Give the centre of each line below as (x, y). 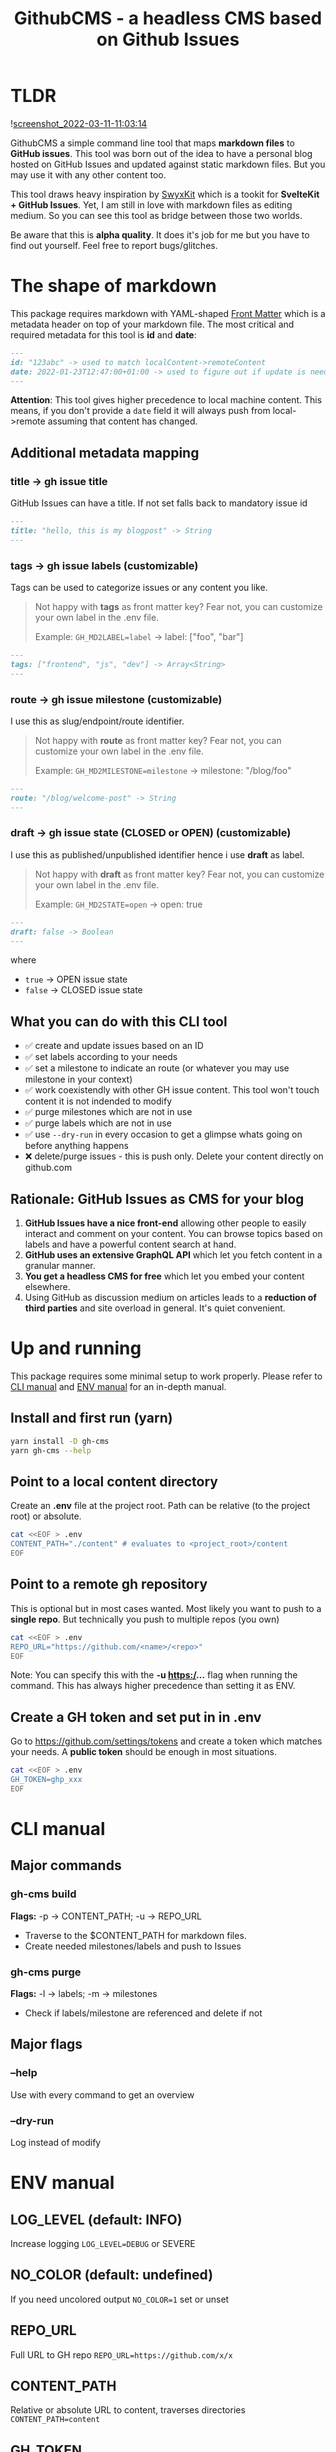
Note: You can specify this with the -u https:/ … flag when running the (154, 1675)
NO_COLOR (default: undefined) (112, 2275)
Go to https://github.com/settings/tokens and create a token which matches (166, 1741)
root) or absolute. (46, 1516)
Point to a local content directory (114, 1481)
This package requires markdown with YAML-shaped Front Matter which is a (168, 313)
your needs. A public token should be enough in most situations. (144, 1752)
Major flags (46, 2044)
